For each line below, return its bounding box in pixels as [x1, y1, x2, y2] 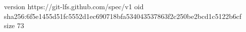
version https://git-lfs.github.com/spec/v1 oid [4, 1, 144, 11]
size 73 [4, 20, 24, 31]
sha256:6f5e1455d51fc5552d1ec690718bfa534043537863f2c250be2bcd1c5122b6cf [4, 11, 242, 21]
